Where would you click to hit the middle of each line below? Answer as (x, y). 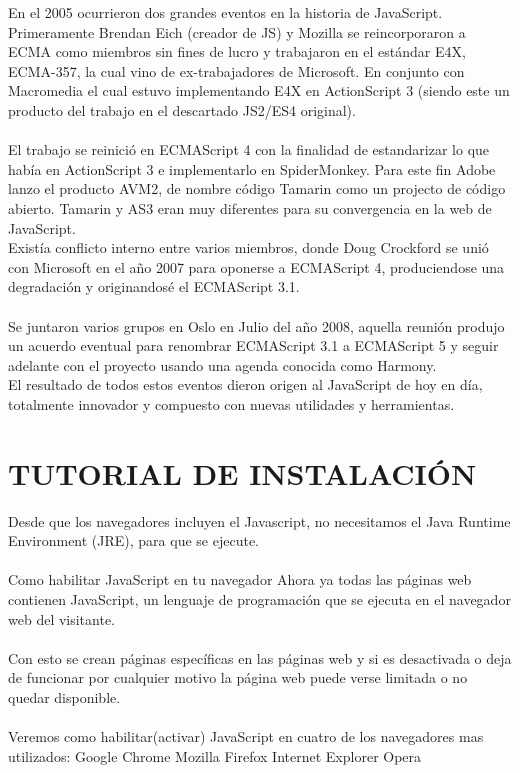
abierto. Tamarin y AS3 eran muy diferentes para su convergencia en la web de (250, 207)
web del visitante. (62, 618)
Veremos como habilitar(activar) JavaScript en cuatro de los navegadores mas (246, 736)
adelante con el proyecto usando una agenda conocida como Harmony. (222, 364)
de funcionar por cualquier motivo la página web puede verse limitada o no (238, 677)
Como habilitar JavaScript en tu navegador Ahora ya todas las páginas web (240, 579)
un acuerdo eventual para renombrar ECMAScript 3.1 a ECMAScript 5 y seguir (253, 345)
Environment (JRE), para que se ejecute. (133, 540)
